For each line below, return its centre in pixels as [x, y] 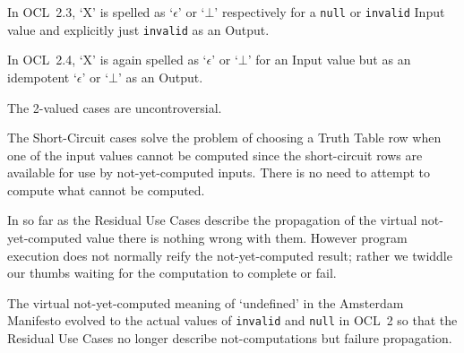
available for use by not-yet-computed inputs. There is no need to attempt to [219, 172]
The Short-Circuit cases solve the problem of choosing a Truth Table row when [224, 138]
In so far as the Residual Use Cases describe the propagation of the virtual [212, 220]
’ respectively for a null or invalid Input [330, 12]
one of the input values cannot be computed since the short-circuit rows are [215, 155]
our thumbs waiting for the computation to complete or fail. [172, 273]
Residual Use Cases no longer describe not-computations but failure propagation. [230, 338]
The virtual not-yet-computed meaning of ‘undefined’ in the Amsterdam [206, 302]
